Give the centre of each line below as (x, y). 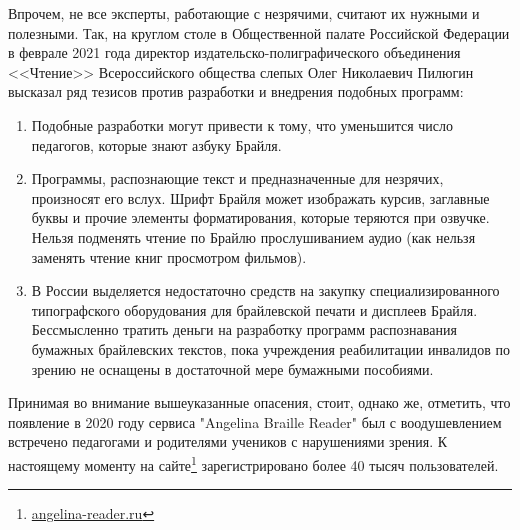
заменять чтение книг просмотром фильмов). (169, 256)
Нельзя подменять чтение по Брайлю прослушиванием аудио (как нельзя (253, 236)
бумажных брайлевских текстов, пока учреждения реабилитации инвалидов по (270, 348)
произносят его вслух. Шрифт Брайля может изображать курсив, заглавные (260, 197)
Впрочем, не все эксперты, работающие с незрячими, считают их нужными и (244, 13)
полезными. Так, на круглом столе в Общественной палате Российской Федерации (259, 32)
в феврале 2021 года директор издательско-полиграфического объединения (234, 52)
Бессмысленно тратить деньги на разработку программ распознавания (244, 329)
